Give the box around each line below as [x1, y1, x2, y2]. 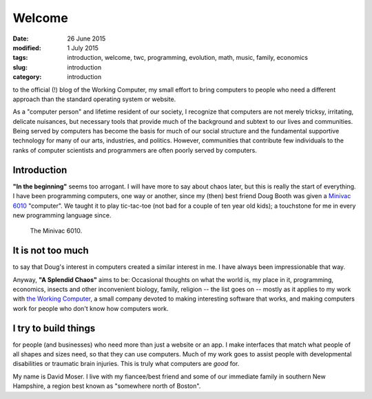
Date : [12, 34, 29, 43]
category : [12, 73, 42, 81]
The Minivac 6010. [30, 227, 83, 235]
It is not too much [12, 245, 89, 257]
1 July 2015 [67, 43, 99, 52]
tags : [12, 54, 28, 62]
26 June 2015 [67, 34, 106, 43]
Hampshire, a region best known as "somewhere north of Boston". [12, 382, 201, 390]
